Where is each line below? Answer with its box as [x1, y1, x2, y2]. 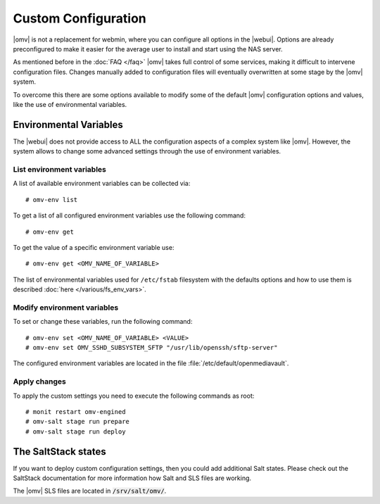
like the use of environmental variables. [13, 100, 127, 108]
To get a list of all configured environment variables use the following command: [13, 211, 246, 220]
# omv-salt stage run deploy [25, 427, 126, 436]
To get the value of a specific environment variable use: [13, 243, 175, 251]
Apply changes [13, 377, 66, 386]
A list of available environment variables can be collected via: [13, 179, 191, 188]
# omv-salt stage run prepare [25, 417, 130, 426]
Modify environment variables [13, 303, 119, 313]
